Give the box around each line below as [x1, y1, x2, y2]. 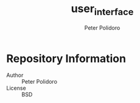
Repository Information [6, 51, 127, 65]
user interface [71, 2, 134, 18]
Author [6, 71, 24, 79]
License [6, 84, 26, 92]
